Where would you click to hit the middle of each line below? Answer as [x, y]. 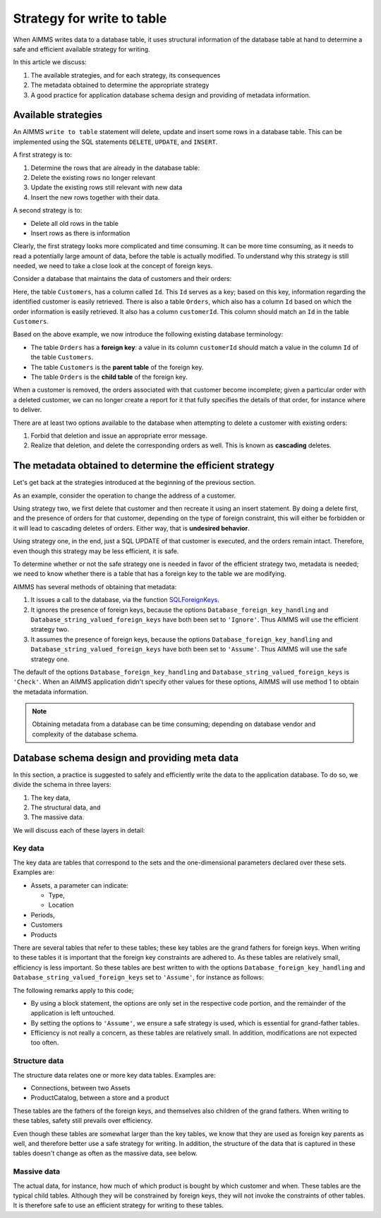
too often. [45, 1043]
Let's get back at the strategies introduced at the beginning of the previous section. [134, 483]
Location [61, 905]
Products [44, 934]
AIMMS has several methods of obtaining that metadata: [95, 586]
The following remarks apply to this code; [73, 990]
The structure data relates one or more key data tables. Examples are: [115, 1075]
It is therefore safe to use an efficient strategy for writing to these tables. [119, 1205]
